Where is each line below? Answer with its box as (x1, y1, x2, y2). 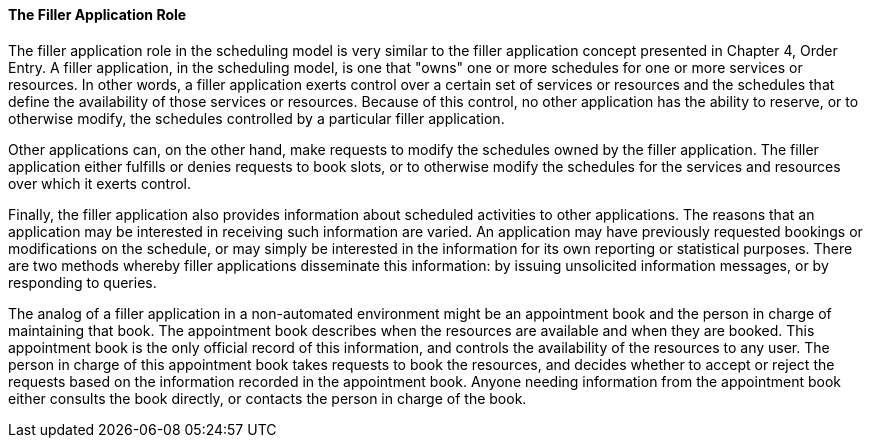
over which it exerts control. (8, 174, 192, 192)
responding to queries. (8, 273, 157, 291)
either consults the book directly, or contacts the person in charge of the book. (8, 389, 527, 407)
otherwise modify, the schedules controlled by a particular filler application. (8, 109, 505, 127)
